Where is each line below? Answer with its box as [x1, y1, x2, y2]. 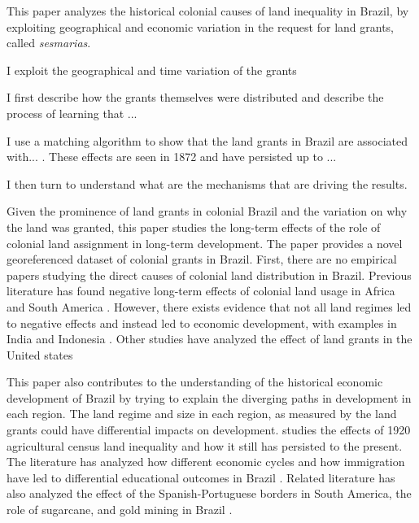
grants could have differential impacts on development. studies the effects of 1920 [7, 421, 411, 438]
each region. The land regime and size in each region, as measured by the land [7, 405, 397, 422]
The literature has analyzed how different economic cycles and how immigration [7, 453, 405, 470]
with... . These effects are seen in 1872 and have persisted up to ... [7, 148, 337, 165]
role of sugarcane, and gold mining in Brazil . [7, 501, 233, 518]
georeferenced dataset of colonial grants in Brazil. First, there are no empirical [7, 251, 397, 268]
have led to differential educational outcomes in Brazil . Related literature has [7, 469, 395, 486]
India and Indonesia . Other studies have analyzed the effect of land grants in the [7, 330, 412, 347]
